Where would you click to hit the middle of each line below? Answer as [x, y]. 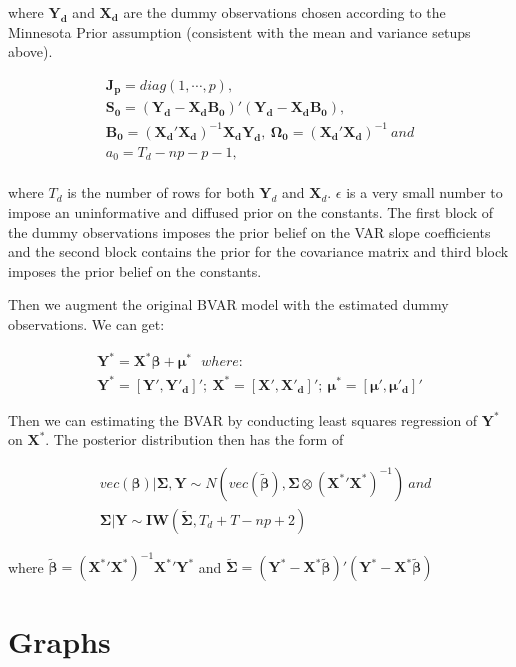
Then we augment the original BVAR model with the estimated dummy [228, 304]
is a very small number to [424, 192]
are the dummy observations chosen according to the [284, 12]
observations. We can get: [86, 323]
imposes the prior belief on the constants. [135, 270]
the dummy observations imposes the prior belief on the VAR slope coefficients [249, 231]
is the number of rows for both [161, 192]
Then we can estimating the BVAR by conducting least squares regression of [243, 419]
